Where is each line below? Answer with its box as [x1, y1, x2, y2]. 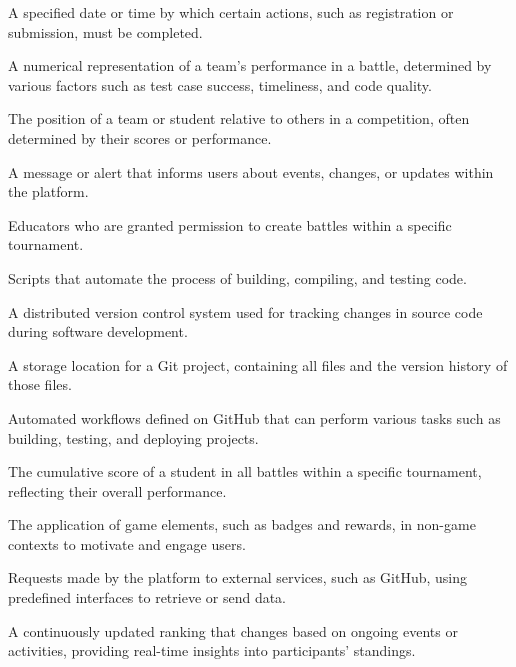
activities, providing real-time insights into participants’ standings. [8, 640, 416, 661]
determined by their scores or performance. [8, 127, 272, 148]
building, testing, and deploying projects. [8, 427, 259, 448]
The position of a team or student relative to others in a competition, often [8, 108, 470, 129]
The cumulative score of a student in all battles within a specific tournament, [8, 461, 482, 482]
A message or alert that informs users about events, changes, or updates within [8, 161, 494, 182]
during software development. [8, 321, 188, 342]
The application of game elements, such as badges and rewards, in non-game [8, 514, 476, 535]
